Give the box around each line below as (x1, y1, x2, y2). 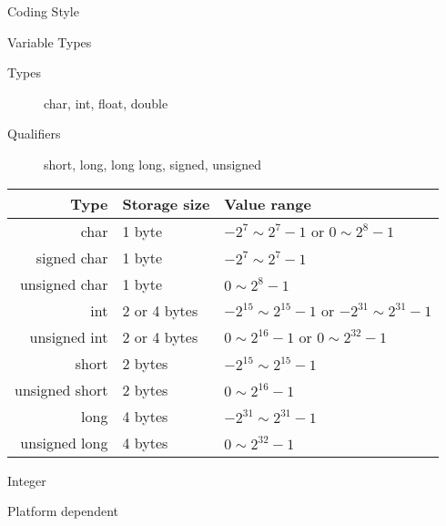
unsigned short (15, 378, 108, 400)
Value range (224, 192, 311, 214)
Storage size (122, 192, 210, 214)
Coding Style (7, 2, 79, 20)
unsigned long (20, 431, 108, 453)
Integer (7, 470, 46, 490)
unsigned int (29, 325, 108, 347)
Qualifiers (7, 124, 61, 143)
